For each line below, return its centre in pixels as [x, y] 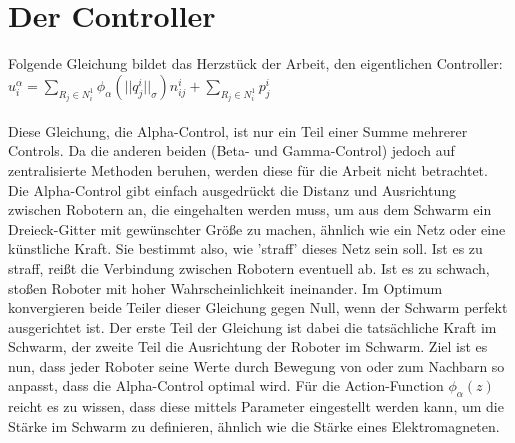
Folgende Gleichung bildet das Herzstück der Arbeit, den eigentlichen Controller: [255, 63]
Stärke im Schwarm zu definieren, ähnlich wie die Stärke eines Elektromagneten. [254, 425]
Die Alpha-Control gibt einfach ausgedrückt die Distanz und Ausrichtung [232, 189]
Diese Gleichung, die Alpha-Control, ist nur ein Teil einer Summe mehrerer [238, 130]
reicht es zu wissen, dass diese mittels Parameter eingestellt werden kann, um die [256, 406]
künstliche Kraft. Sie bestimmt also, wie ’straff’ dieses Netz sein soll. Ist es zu [245, 248]
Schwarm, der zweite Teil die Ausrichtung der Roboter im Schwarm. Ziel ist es [248, 346]
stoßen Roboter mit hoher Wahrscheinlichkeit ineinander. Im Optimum [225, 287]
